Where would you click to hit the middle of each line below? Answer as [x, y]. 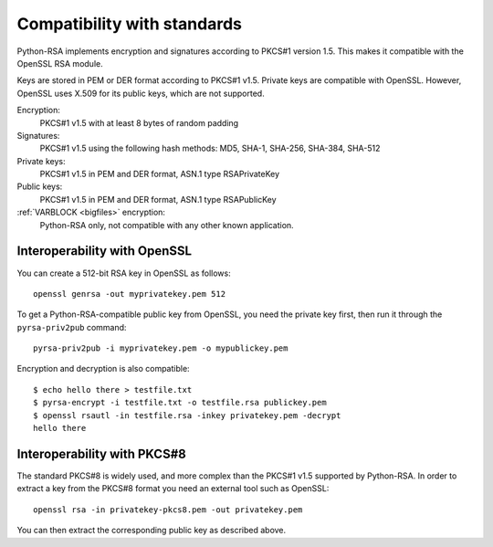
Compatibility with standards [129, 24]
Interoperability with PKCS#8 [101, 453]
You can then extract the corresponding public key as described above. [152, 531]
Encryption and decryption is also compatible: [104, 369]
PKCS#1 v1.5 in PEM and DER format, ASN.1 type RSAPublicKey [158, 199]
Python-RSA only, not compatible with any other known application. [167, 225]
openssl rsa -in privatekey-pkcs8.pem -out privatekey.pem [168, 510]
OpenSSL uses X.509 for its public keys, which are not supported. [141, 93]
